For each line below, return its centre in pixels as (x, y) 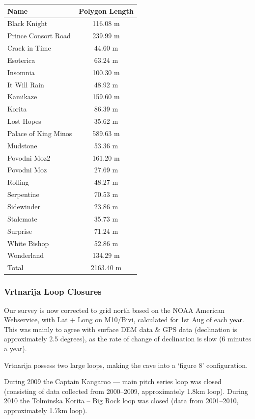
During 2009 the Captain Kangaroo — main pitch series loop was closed (113, 381)
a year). (15, 348)
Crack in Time (29, 48)
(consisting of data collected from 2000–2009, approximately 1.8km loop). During (126, 391)
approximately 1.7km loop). (46, 410)
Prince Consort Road (39, 36)
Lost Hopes (24, 121)
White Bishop (28, 243)
